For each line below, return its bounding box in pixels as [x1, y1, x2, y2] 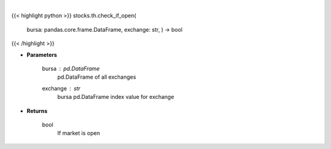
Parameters [26, 51, 58, 58]
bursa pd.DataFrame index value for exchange [57, 93, 175, 101]
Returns [26, 107, 48, 114]
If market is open [57, 129, 101, 137]
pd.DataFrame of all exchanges [57, 73, 136, 81]
